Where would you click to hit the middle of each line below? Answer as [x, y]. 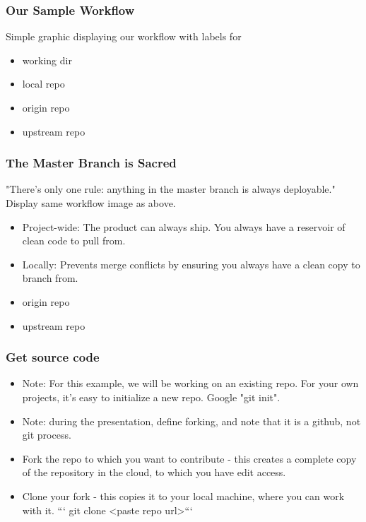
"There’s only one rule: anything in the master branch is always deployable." [171, 189]
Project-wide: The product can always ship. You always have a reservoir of [184, 226]
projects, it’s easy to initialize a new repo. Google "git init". [151, 397]
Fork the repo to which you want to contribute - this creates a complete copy [189, 458]
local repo [43, 84]
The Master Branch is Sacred [91, 163]
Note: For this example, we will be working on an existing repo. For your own [190, 383]
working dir [47, 60]
